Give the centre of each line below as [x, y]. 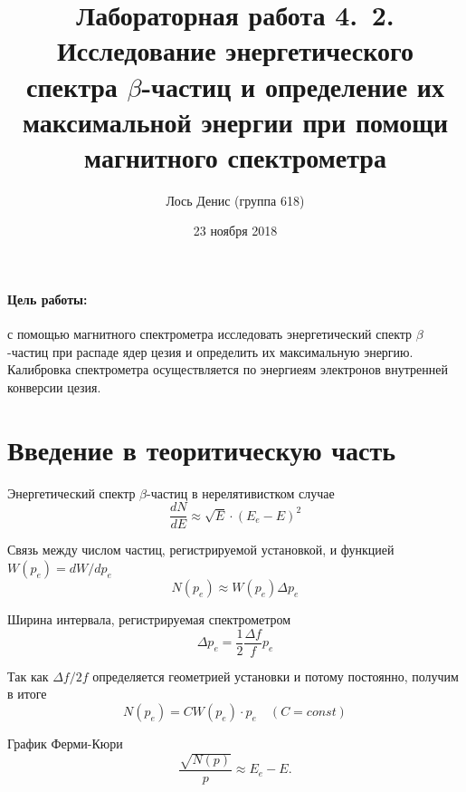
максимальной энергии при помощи [235, 121]
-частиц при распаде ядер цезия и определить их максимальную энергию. [210, 351]
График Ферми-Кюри [65, 743]
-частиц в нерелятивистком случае [241, 493]
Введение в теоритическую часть [202, 449]
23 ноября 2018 [235, 231]
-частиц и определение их [293, 86]
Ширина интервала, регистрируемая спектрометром [149, 619]
